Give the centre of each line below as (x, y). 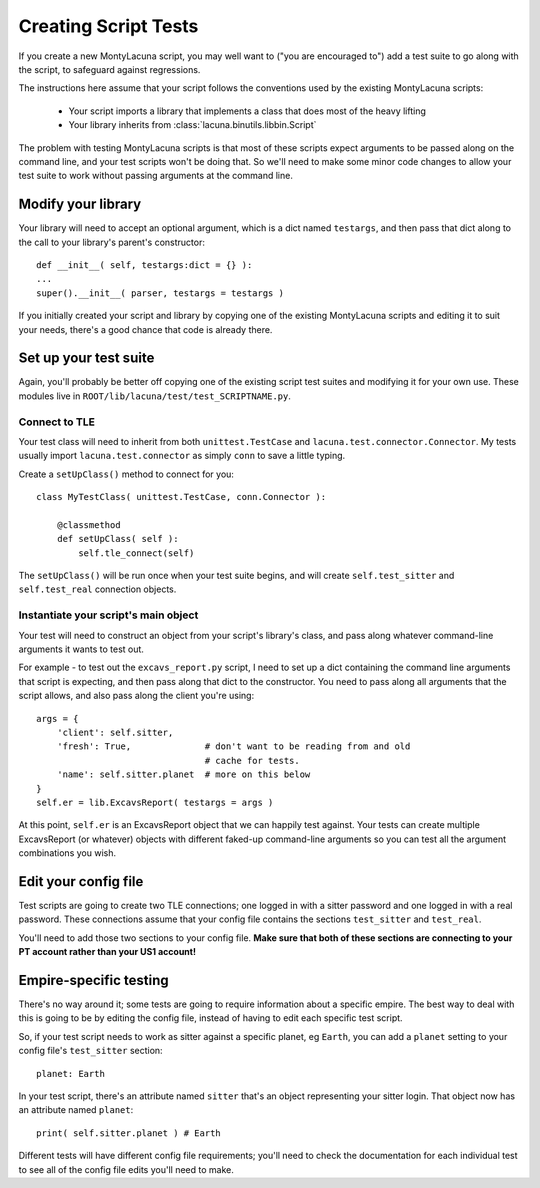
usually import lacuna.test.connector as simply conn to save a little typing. (182, 456)
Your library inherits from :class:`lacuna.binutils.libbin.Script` (192, 125)
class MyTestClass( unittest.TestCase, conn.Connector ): (181, 497)
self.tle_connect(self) (136, 553)
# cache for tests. (252, 760)
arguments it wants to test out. (81, 649)
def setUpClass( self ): (117, 539)
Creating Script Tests (108, 26)
